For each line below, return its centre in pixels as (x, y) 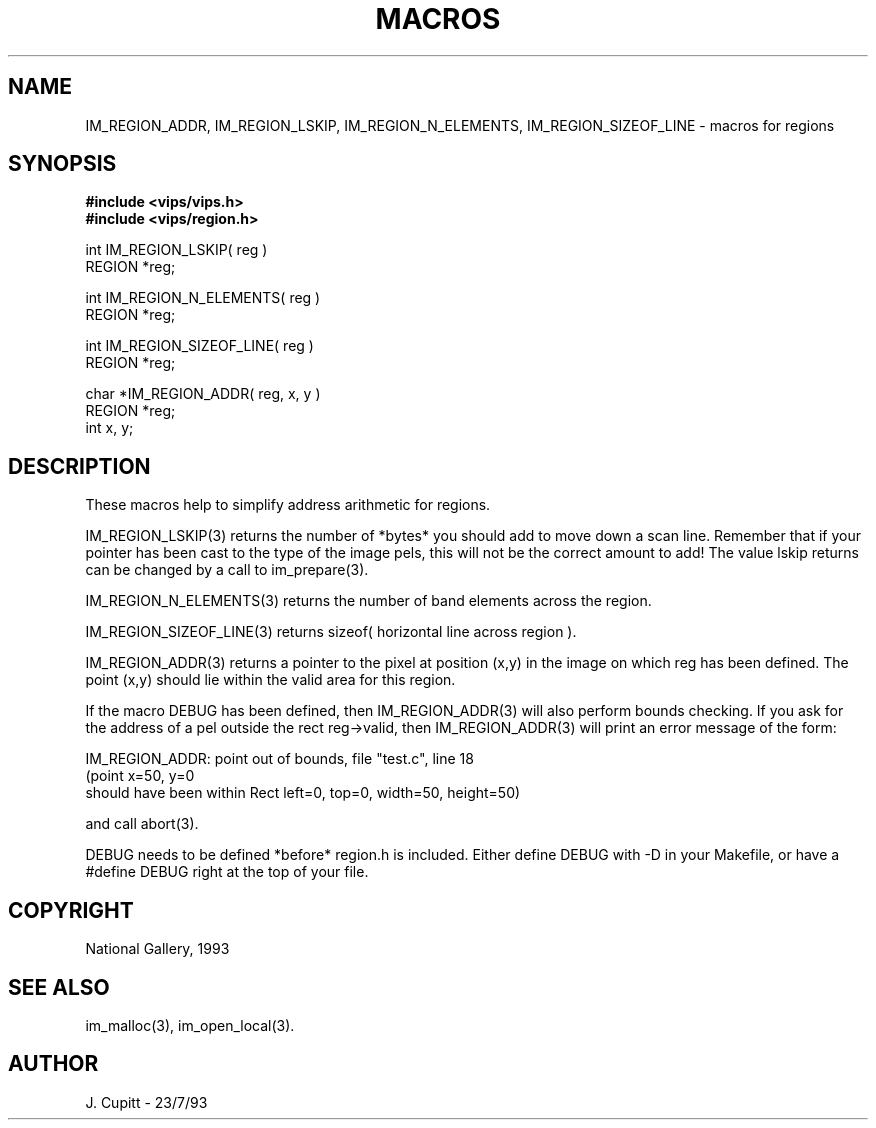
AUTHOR (53, 1064)
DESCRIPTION (79, 466)
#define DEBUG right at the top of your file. (227, 872)
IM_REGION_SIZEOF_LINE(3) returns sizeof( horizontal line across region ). (331, 632)
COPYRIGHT (71, 910)
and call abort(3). (142, 824)
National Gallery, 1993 (157, 949)
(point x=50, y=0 (140, 776)
